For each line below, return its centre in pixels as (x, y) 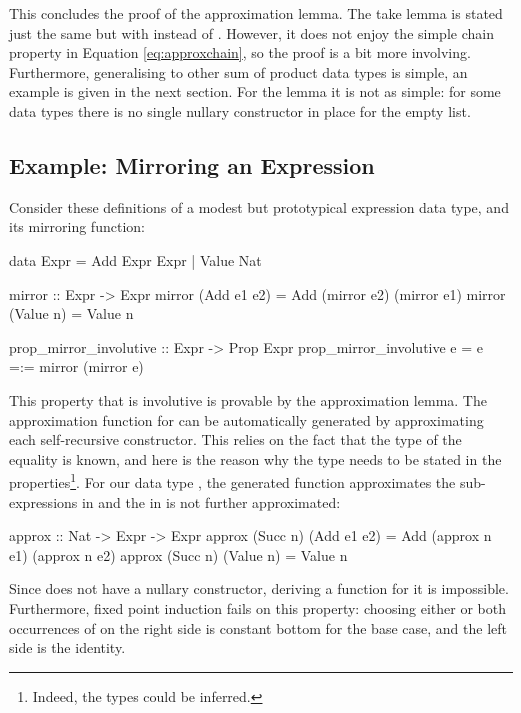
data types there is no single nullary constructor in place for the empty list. (240, 110)
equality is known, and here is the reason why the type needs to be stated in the (255, 458)
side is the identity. (67, 647)
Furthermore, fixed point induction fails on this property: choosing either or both (258, 607)
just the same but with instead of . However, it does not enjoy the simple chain (251, 32)
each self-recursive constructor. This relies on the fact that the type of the (235, 439)
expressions (43, 501)
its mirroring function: (77, 226)
